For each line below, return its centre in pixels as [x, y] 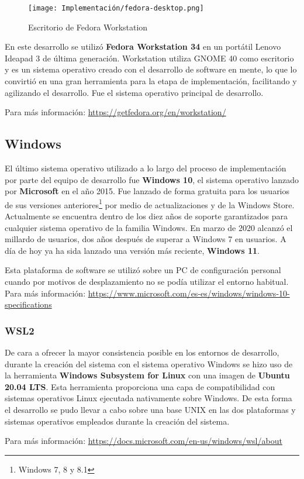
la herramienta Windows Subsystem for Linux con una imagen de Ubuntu [147, 375]
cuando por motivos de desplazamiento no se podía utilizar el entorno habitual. [147, 282]
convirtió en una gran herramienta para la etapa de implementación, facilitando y [151, 81]
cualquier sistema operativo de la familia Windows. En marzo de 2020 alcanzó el [149, 227]
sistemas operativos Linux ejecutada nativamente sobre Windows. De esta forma [148, 398]
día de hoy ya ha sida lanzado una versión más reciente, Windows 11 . [132, 250]
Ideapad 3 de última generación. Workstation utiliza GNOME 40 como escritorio [149, 58]
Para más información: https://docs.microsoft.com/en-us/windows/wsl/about [144, 441]
